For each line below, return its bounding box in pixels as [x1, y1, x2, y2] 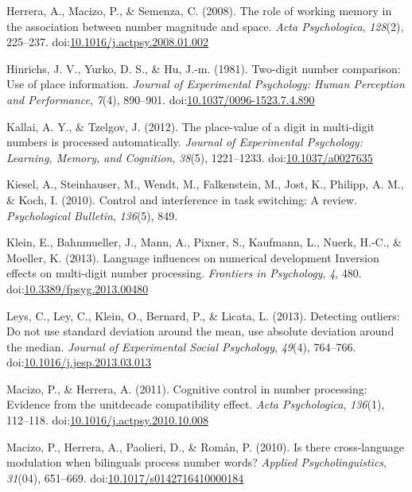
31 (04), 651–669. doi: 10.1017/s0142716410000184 [6, 469, 244, 486]
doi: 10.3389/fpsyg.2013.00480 [6, 280, 149, 296]
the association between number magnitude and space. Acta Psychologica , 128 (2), [6, 17, 404, 34]
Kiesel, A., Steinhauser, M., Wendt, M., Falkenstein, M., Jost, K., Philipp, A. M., [6, 176, 404, 192]
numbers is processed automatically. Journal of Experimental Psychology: [6, 134, 363, 150]
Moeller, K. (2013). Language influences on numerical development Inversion [6, 249, 379, 265]
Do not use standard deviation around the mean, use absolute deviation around [6, 323, 395, 339]
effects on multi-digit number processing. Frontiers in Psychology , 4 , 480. [6, 265, 362, 281]
